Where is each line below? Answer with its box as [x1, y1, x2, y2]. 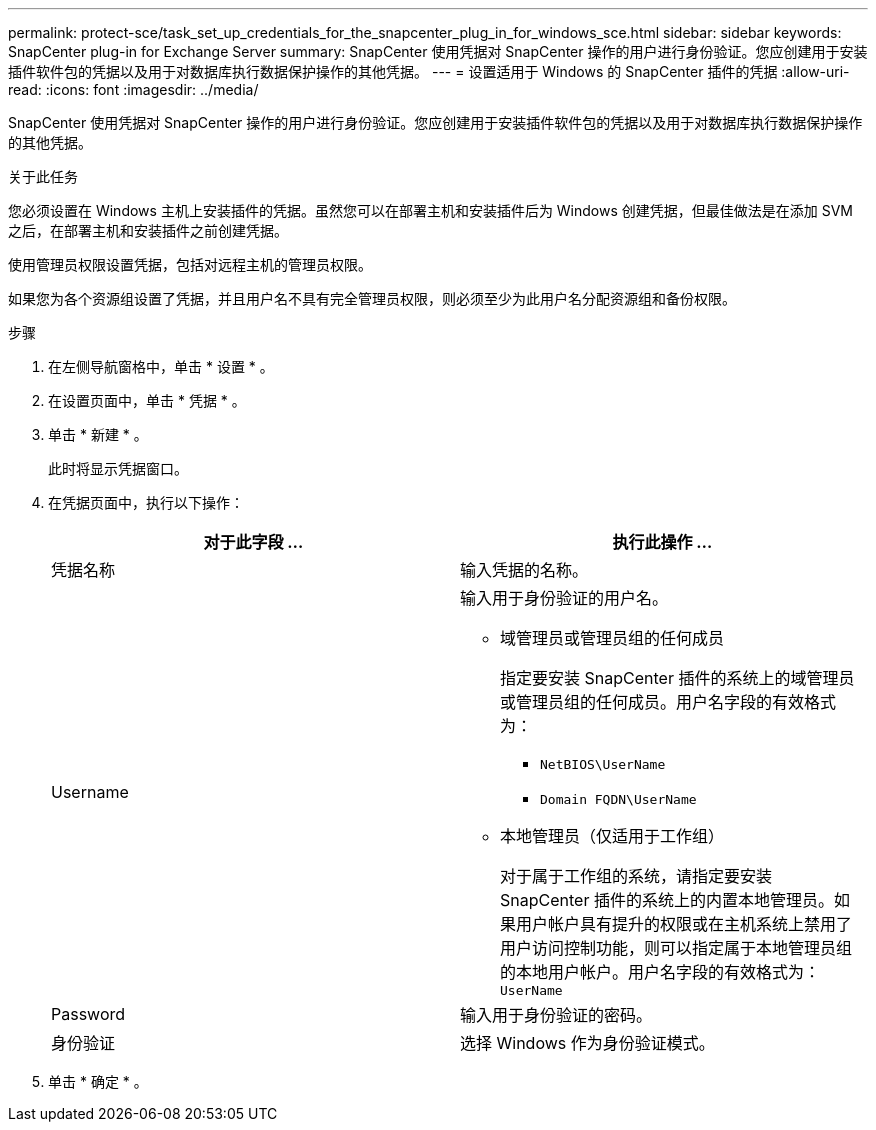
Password [51, 1004, 126, 1024]
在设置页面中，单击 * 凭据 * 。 [48, 392, 246, 409]
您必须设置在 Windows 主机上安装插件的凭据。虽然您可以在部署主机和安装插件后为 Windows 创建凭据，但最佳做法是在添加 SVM [8, 202, 854, 219]
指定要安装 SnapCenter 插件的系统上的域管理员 [500, 668, 855, 688]
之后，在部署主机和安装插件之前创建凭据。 [8, 222, 288, 239]
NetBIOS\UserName [540, 757, 666, 772]
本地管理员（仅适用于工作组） [500, 826, 725, 846]
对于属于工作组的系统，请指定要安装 [500, 866, 773, 886]
